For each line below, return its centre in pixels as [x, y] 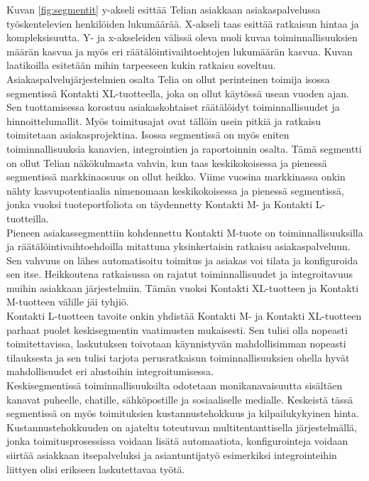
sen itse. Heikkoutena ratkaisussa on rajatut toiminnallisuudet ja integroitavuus [180, 274]
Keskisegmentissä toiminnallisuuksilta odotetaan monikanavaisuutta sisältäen [175, 385]
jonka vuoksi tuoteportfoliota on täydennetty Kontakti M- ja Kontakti [160, 204]
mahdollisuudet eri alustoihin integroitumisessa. [110, 371]
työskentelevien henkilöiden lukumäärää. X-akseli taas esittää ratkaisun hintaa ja [183, 23]
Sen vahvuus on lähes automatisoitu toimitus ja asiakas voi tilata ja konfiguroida [182, 260]
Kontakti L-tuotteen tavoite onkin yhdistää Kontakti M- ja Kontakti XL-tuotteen [184, 316]
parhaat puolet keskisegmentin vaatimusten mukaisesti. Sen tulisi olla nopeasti [177, 329]
